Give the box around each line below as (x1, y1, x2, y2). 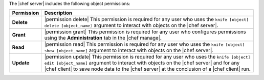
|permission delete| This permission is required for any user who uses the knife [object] (44, 16, 249, 23)
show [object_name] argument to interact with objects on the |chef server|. (44, 47, 214, 54)
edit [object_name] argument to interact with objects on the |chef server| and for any (44, 60, 240, 66)
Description (44, 10, 73, 17)
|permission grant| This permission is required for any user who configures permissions (44, 28, 246, 35)
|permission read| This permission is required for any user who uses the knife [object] (44, 41, 245, 48)
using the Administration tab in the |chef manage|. (44, 35, 162, 41)
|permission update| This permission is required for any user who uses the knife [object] (44, 54, 251, 60)
